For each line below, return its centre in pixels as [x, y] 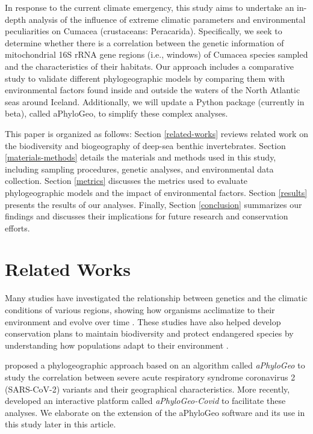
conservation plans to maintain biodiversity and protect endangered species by [149, 333]
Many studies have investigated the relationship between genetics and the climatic [156, 298]
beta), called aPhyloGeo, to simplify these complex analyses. [116, 113]
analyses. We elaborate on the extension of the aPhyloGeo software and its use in [155, 412]
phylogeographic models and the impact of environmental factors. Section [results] [156, 192]
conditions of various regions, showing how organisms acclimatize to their [140, 310]
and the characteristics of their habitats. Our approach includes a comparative [150, 66]
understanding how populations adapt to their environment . [117, 345]
